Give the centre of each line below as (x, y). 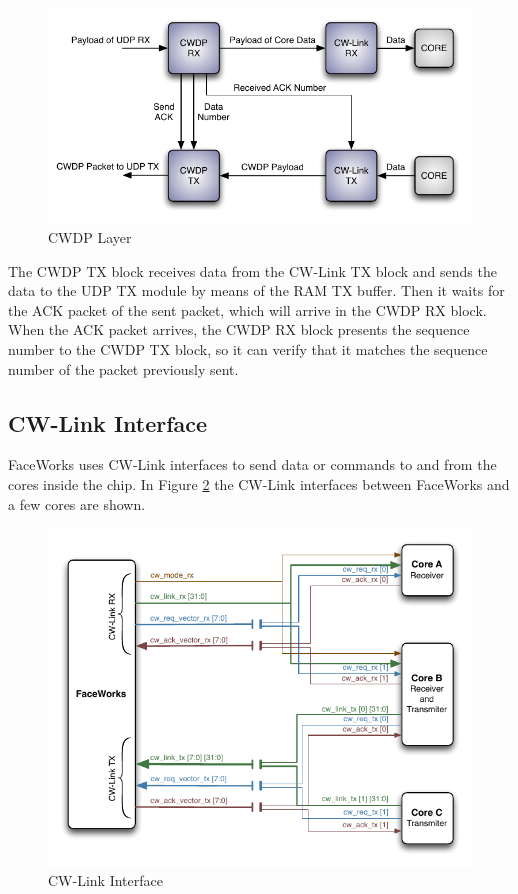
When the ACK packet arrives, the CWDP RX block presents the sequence (239, 329)
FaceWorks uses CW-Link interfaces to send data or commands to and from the (252, 464)
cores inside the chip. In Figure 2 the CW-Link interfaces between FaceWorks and (259, 484)
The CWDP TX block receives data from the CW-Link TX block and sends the (252, 270)
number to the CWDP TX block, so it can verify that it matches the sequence (248, 349)
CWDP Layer (90, 237)
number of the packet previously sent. (123, 368)
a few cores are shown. (77, 503)
